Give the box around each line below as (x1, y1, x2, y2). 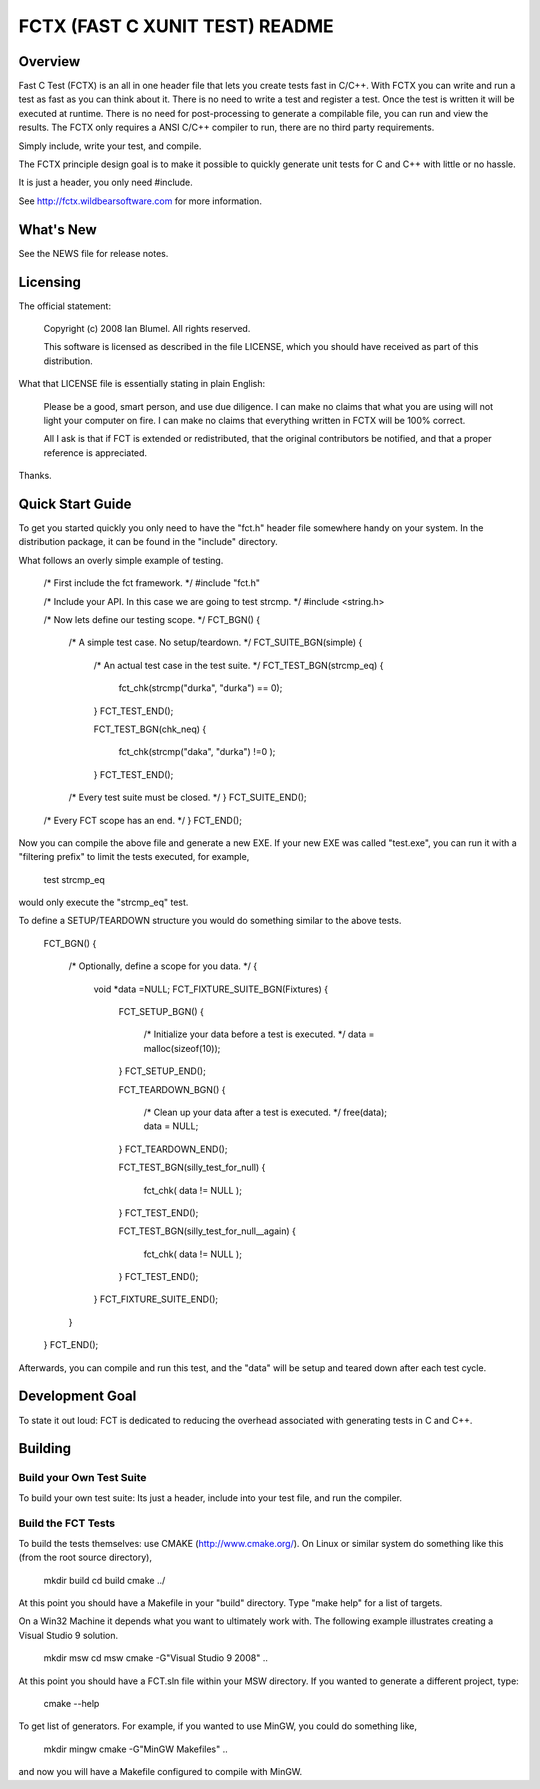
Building (18, 1440, 72, 1457)
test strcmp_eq (43, 873, 105, 885)
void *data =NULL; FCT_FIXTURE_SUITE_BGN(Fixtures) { (93, 983, 329, 995)
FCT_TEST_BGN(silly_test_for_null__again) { (118, 1225, 297, 1237)
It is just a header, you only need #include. (18, 176, 194, 189)
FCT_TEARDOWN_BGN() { (118, 1083, 226, 1095)
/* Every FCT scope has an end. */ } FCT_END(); (43, 814, 242, 826)
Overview (18, 53, 81, 70)
